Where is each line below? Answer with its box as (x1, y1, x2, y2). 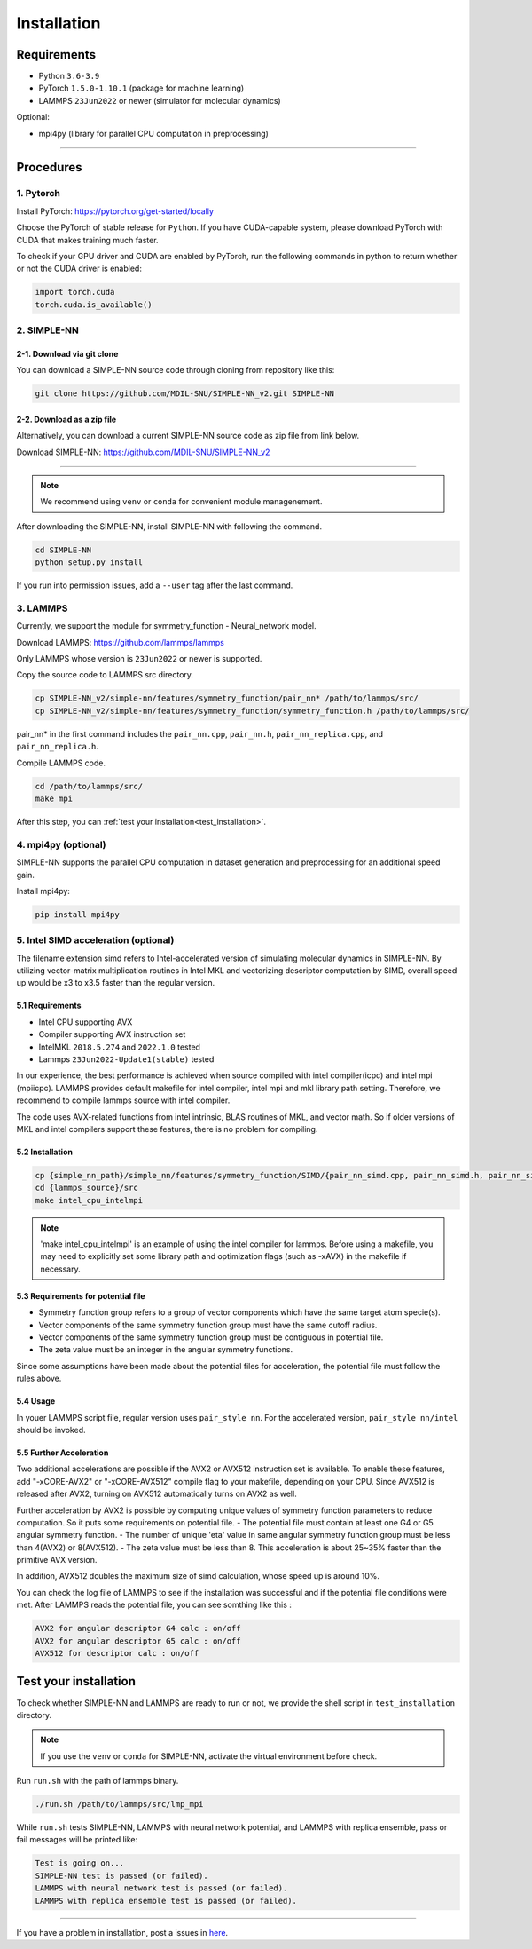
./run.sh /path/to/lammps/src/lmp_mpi (35, 1799, 204, 1810)
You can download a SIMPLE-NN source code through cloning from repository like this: (16, 365, 335, 376)
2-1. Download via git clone (16, 348, 119, 359)
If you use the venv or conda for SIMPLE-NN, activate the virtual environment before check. (40, 1750, 378, 1762)
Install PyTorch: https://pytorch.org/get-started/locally (16, 205, 215, 217)
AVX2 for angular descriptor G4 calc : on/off (35, 1623, 241, 1634)
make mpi (35, 793, 74, 804)
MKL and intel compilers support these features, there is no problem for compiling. (16, 1123, 318, 1134)
